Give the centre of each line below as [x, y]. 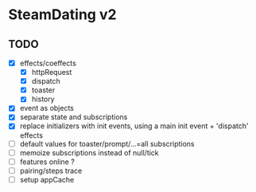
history [43, 99]
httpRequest [52, 72]
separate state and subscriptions [74, 117]
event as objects [47, 108]
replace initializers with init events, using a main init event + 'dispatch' [134, 126]
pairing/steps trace [51, 170]
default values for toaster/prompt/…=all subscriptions [107, 143]
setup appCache [47, 179]
